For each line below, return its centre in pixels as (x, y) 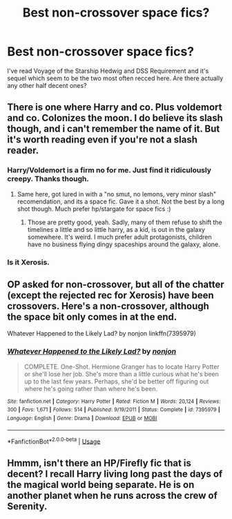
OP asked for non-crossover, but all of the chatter (116, 284)
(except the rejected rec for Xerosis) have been (110, 295)
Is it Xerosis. (28, 262)
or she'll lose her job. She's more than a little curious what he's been (122, 374)
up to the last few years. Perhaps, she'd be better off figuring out (116, 381)
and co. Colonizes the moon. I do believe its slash (115, 118)
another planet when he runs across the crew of (112, 495)
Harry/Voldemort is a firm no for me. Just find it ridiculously (109, 170)
